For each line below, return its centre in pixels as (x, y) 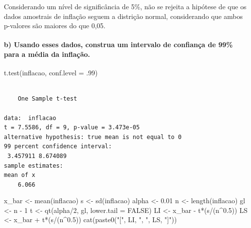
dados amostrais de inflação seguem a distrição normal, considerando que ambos (124, 16)
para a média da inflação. (47, 54)
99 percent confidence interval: (58, 147)
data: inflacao (30, 118)
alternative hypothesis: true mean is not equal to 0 (93, 137)
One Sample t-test (47, 99)
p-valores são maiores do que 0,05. (55, 26)
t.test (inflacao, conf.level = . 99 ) (51, 73)
